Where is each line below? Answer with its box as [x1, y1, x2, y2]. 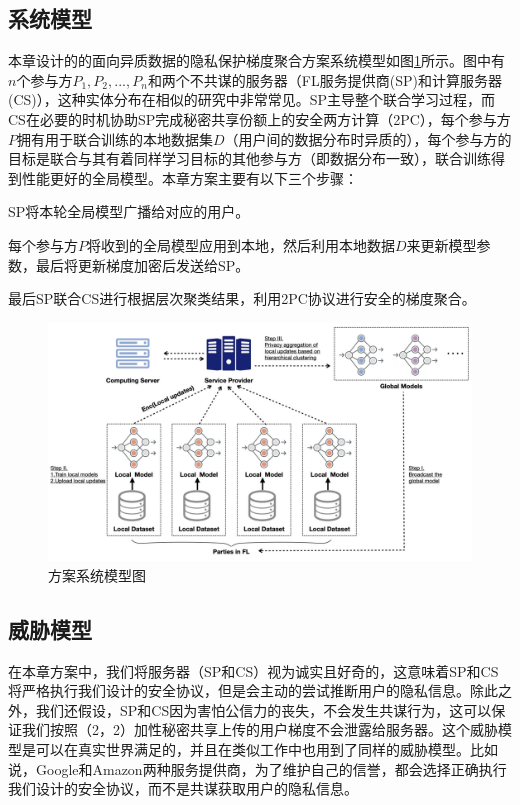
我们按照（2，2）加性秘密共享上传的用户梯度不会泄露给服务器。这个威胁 [21, 719, 498, 740]
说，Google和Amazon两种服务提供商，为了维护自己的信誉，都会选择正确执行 [8, 758, 507, 779]
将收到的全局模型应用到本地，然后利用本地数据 [87, 234, 395, 255]
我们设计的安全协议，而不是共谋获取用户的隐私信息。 [8, 778, 358, 799]
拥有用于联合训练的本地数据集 [17, 128, 213, 149]
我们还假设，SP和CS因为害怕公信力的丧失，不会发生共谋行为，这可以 [35, 699, 492, 720]
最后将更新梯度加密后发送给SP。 [35, 254, 250, 275]
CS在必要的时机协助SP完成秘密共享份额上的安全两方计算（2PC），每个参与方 [8, 108, 511, 129]
